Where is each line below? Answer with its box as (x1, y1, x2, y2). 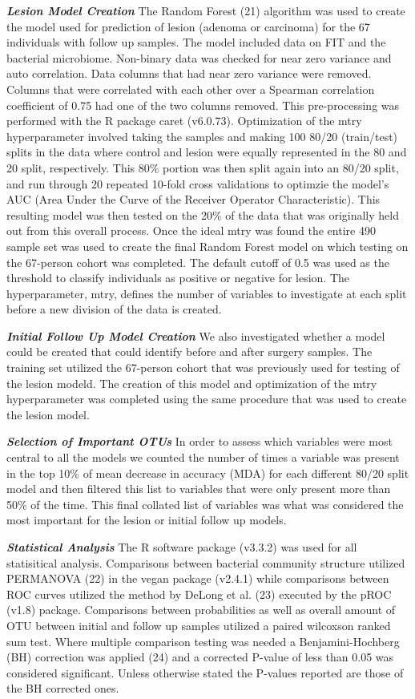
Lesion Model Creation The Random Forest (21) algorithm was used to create (6, 2, 405, 18)
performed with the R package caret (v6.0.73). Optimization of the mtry (6, 112, 362, 129)
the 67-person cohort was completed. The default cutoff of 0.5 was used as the (6, 253, 389, 270)
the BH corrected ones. (6, 680, 119, 697)
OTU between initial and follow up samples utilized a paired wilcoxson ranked (6, 616, 391, 633)
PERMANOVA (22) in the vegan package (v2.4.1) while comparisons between (6, 570, 389, 587)
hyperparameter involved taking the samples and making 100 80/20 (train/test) (6, 127, 398, 144)
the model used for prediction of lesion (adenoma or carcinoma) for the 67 (6, 18, 370, 34)
